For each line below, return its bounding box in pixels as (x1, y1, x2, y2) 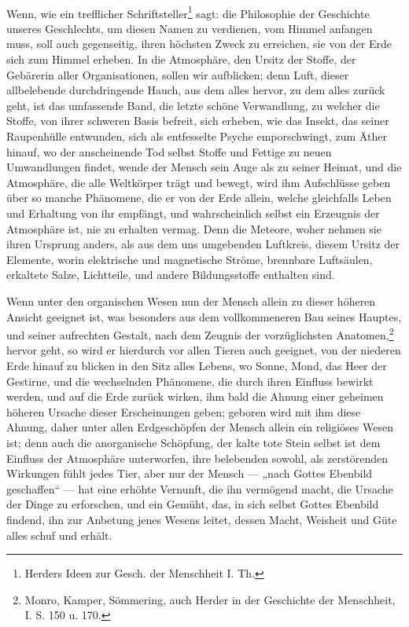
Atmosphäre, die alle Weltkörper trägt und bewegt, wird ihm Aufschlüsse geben (6, 174, 391, 190)
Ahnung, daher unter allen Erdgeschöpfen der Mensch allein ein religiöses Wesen (6, 419, 393, 435)
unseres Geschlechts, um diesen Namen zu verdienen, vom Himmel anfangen (6, 20, 373, 36)
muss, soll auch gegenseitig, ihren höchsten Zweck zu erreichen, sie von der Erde (6, 35, 392, 52)
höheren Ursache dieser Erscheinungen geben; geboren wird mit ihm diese (6, 403, 361, 420)
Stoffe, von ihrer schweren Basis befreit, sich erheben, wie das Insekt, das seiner (6, 112, 389, 129)
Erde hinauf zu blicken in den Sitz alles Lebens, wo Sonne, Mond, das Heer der (6, 357, 387, 373)
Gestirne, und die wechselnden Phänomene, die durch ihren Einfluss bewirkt (6, 372, 374, 389)
